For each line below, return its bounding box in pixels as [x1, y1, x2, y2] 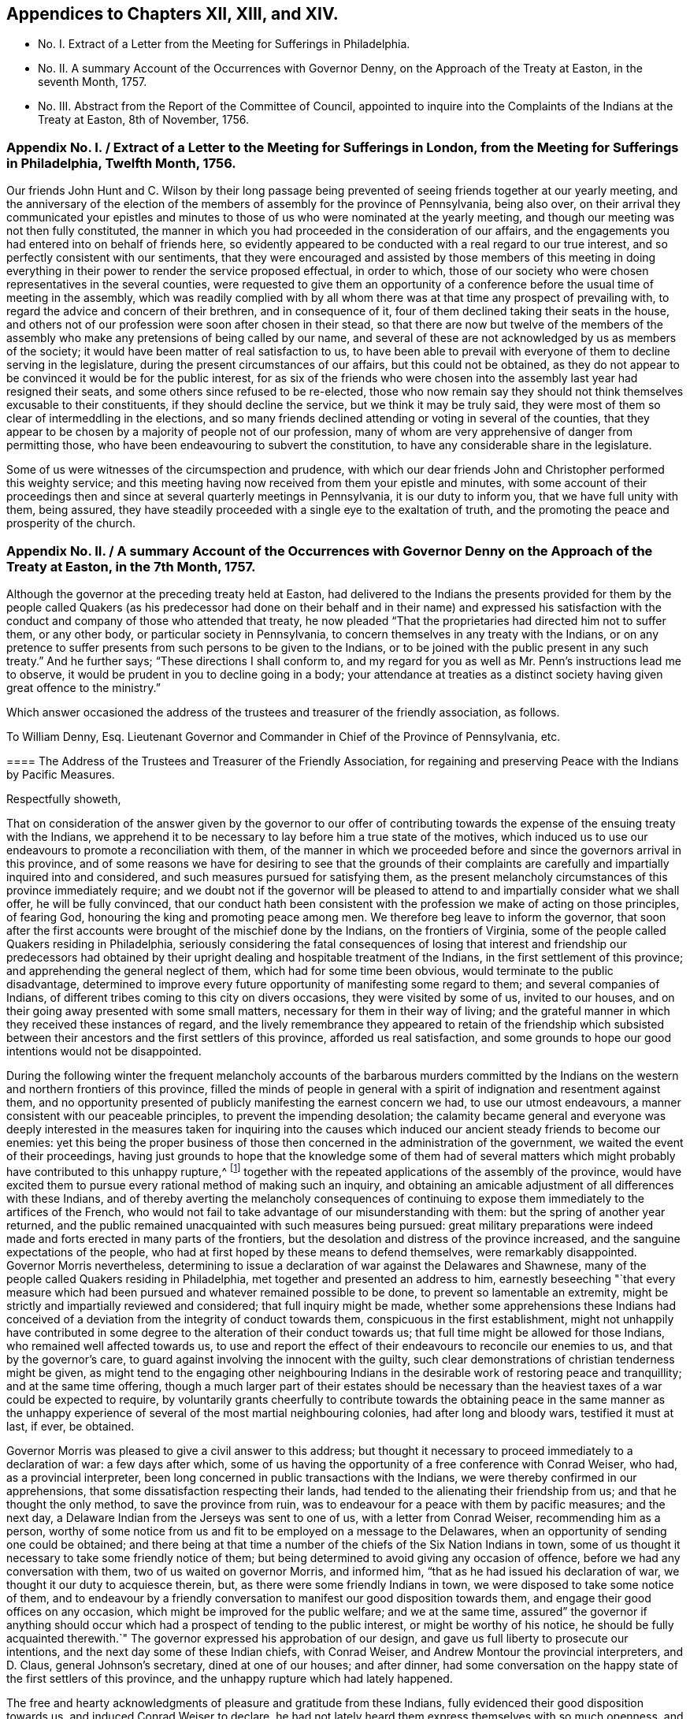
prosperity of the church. [6, 516, 135, 530]
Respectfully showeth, [6, 791, 121, 806]
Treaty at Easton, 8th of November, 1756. [38, 113, 250, 127]
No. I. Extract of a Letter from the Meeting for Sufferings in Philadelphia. [38, 37, 410, 51]
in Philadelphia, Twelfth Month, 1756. [6, 154, 236, 171]
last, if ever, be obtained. [6, 1419, 135, 1433]
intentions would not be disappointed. [6, 1044, 202, 1058]
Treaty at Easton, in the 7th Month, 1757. [6, 558, 256, 575]
